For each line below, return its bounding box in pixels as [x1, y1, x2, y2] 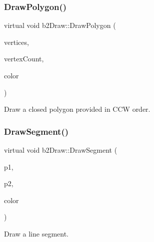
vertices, [4, 36, 29, 47]
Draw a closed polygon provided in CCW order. [4, 104, 150, 114]
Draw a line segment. [4, 228, 69, 239]
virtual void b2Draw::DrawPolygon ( [4, 20, 116, 30]
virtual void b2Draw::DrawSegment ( [4, 145, 117, 155]
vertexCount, [4, 53, 44, 64]
